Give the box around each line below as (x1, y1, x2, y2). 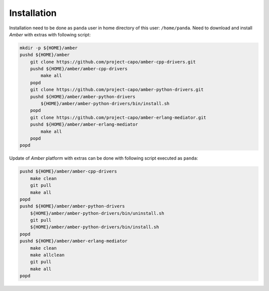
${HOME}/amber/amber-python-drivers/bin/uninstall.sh (30, 210, 164, 216)
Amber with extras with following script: (9, 31, 91, 37)
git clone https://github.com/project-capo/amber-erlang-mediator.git (30, 114, 207, 120)
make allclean (30, 252, 65, 258)
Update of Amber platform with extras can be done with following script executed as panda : (9, 155, 198, 161)
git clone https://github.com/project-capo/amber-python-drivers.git (30, 87, 204, 93)
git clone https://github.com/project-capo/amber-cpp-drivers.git (30, 59, 196, 65)
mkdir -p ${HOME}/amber (19, 45, 78, 51)
